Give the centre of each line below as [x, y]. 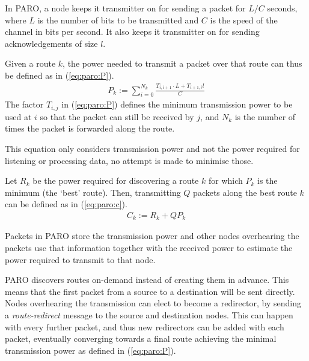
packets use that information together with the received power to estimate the [149, 248]
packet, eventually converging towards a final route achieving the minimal [141, 338]
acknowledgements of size [51, 43]
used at [18, 116]
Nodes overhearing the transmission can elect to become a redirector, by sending [153, 303]
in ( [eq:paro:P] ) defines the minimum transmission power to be [177, 104]
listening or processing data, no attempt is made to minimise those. [129, 160]
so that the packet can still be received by [117, 116]
